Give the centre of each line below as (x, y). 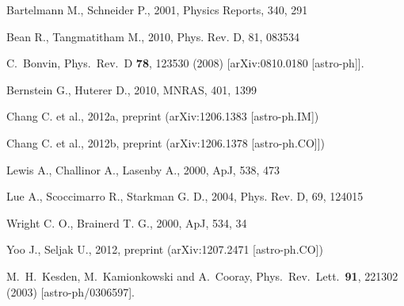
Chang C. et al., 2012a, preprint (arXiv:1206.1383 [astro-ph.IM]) (163, 116)
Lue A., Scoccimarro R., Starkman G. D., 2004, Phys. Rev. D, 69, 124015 (185, 196)
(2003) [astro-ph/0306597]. (71, 291)
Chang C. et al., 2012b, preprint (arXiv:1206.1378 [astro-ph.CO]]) (166, 142)
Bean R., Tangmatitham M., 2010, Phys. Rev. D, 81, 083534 (153, 36)
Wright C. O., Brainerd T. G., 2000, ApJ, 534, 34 (127, 222)
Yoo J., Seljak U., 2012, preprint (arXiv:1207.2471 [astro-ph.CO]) (165, 249)
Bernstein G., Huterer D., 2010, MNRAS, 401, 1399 (131, 89)
